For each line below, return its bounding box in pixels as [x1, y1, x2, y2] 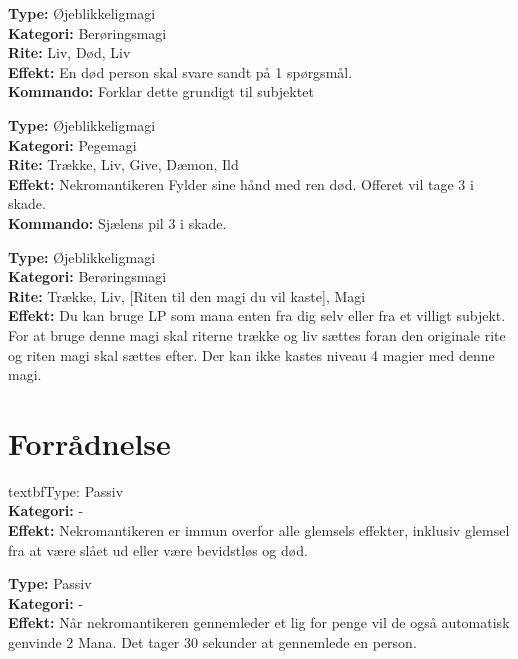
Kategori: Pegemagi [8, 134, 137, 155]
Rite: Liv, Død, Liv [8, 42, 131, 63]
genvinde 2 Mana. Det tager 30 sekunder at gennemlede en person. [8, 631, 417, 652]
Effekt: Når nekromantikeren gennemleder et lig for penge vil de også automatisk [8, 612, 510, 633]
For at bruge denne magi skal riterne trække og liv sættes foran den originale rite [8, 324, 506, 345]
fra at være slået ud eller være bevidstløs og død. [8, 539, 308, 560]
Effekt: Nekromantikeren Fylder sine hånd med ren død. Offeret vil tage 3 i [8, 173, 474, 194]
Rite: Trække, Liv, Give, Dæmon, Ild [8, 154, 239, 175]
